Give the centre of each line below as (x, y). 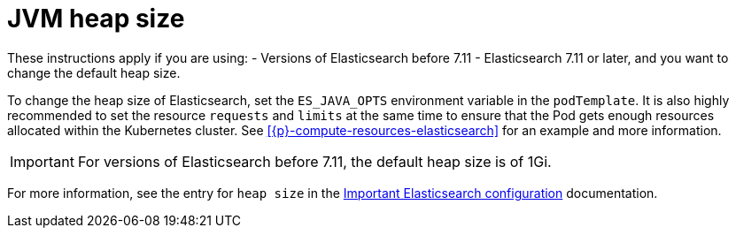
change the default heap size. (94, 72)
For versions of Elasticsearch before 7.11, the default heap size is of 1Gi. (314, 161)
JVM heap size (96, 19)
